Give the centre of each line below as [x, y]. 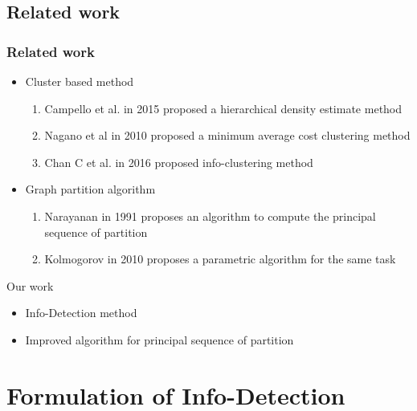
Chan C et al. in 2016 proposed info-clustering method [179, 162]
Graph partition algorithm [90, 189]
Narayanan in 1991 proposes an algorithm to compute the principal [210, 216]
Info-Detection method [81, 313]
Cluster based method [80, 81]
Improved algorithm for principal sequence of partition [159, 339]
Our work [30, 285]
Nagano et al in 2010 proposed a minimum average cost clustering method [227, 135]
